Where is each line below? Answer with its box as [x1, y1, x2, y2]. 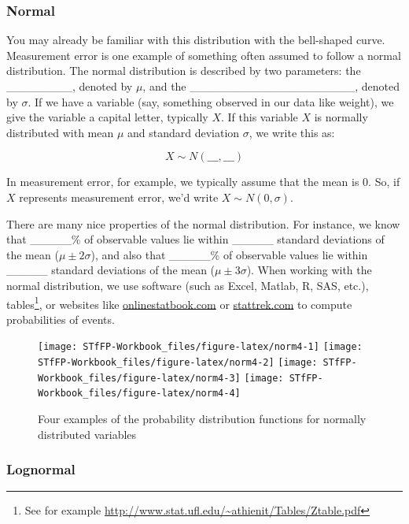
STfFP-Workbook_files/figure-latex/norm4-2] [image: [38, 357, 318, 369]
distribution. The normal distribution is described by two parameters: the [6, 62, 361, 79]
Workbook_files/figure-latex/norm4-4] [38, 388, 241, 400]
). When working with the [246, 262, 372, 278]
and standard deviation [127, 124, 240, 140]
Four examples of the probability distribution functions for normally [38, 411, 367, 426]
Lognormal [6, 459, 76, 479]
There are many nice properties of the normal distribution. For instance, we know [6, 215, 400, 232]
